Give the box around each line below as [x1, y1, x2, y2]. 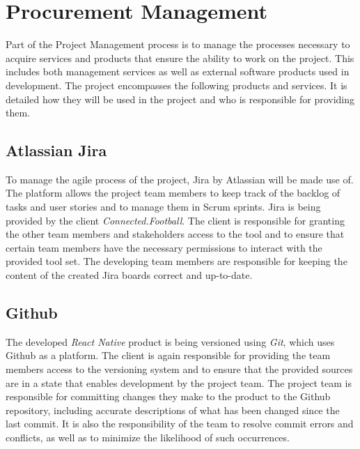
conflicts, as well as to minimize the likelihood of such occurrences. [6, 430, 290, 444]
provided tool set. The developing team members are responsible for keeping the [6, 254, 347, 268]
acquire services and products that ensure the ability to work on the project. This [6, 50, 354, 65]
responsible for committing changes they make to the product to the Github [6, 389, 331, 404]
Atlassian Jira [6, 139, 107, 161]
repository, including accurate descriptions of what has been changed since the [6, 402, 340, 417]
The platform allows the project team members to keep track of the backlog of [6, 185, 341, 200]
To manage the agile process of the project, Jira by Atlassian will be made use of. [6, 172, 354, 186]
